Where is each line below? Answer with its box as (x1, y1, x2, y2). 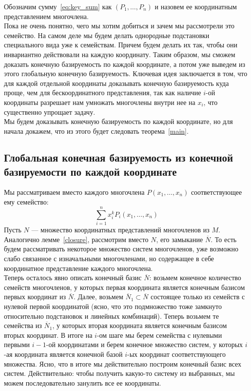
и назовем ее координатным (154, 1, 237, 11)
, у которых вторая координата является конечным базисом (52, 320, 227, 330)
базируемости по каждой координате (4, 164, 177, 179)
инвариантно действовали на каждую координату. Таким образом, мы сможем (4, 49, 235, 59)
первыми (4, 339, 30, 350)
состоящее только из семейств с (150, 291, 245, 302)
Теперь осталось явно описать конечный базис (4, 272, 142, 283)
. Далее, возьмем (73, 291, 123, 302)
